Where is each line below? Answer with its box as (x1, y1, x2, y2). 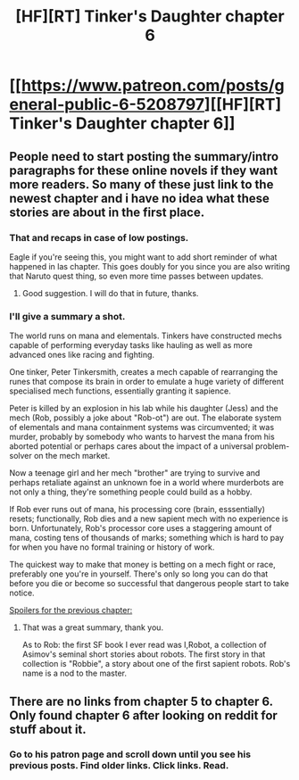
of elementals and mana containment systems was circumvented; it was (9, 422, 275, 433)
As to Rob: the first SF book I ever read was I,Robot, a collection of (21, 640, 267, 651)
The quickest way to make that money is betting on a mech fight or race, (9, 560, 276, 570)
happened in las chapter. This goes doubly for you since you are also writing (9, 261, 290, 271)
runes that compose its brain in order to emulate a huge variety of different (9, 377, 284, 387)
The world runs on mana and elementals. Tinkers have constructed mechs (9, 330, 283, 341)
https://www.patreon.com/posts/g (21, 76, 286, 95)
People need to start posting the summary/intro (9, 149, 279, 164)
